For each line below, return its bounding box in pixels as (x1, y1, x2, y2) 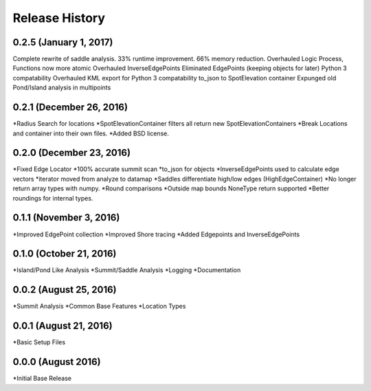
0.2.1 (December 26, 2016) (12, 102, 128, 113)
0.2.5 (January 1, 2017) (12, 36, 113, 48)
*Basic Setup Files (12, 338, 65, 346)
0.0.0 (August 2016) (12, 356, 101, 368)
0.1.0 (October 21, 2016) (12, 248, 117, 260)
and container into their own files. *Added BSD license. (12, 129, 170, 137)
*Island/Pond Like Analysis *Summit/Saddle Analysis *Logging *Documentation (12, 266, 241, 274)
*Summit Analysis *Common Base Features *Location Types (12, 302, 186, 311)
